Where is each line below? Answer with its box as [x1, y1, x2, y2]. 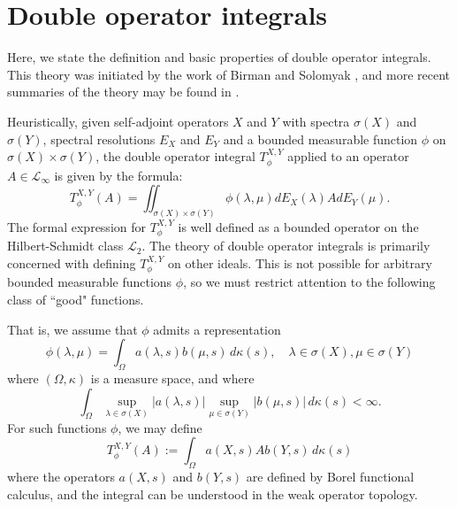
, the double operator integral [95, 147, 255, 166]
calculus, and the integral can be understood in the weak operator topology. [7, 484, 418, 503]
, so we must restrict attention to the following [183, 273, 436, 291]
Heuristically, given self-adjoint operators [7, 112, 229, 130]
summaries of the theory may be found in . [7, 82, 240, 101]
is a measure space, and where [90, 368, 255, 387]
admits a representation [153, 320, 281, 338]
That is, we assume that [7, 320, 138, 338]
